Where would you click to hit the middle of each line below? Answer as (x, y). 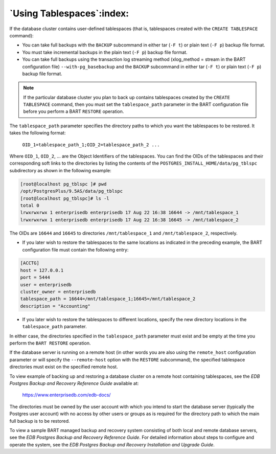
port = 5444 (35, 278)
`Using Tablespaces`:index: (69, 13)
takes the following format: (38, 133)
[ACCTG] (30, 263)
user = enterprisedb (46, 285)
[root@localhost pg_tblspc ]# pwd (63, 184)
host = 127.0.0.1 (42, 270)
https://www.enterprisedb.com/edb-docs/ (66, 395)
